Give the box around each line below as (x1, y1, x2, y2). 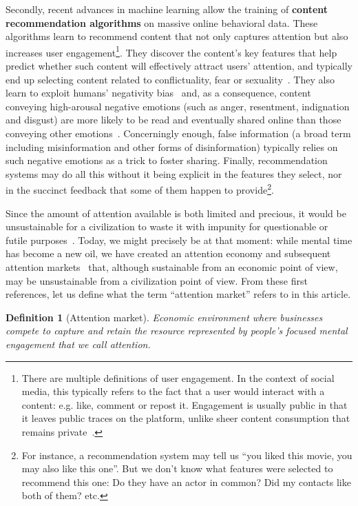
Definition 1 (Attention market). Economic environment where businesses (6, 310, 323, 324)
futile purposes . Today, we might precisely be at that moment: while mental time (6, 232, 352, 247)
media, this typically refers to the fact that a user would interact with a (21, 384, 325, 398)
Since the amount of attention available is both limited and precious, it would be (6, 205, 346, 220)
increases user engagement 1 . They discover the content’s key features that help (6, 43, 337, 59)
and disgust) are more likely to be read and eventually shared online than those (6, 112, 341, 127)
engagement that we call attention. (6, 336, 151, 351)
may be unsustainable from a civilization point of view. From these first (6, 273, 308, 287)
